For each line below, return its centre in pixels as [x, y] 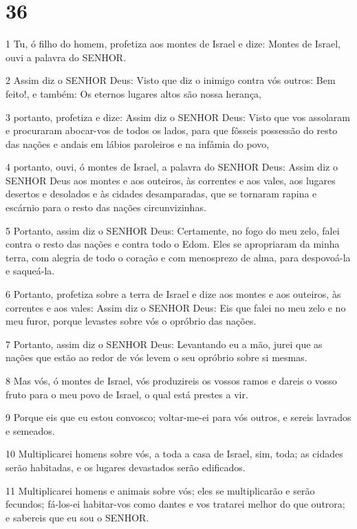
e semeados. [30, 430]
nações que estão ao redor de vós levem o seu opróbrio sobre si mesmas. [156, 357]
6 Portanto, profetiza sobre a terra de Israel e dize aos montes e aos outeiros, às [173, 294]
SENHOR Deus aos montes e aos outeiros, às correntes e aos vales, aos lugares [171, 180]
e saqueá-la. [30, 271]
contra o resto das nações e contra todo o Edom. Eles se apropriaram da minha [173, 244]
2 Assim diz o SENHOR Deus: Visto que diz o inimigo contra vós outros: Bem [171, 80]
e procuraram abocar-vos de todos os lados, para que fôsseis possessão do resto [172, 130]
